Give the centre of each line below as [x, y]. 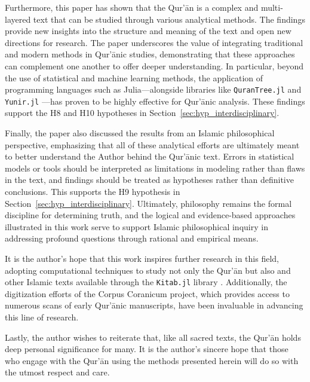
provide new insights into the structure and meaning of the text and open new [148, 31]
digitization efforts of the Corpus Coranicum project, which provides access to [147, 293]
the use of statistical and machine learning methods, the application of [134, 77]
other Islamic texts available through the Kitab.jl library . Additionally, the [146, 282]
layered [18, 19]
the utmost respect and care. [57, 372]
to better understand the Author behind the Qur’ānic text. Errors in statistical [150, 156]
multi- [272, 7]
